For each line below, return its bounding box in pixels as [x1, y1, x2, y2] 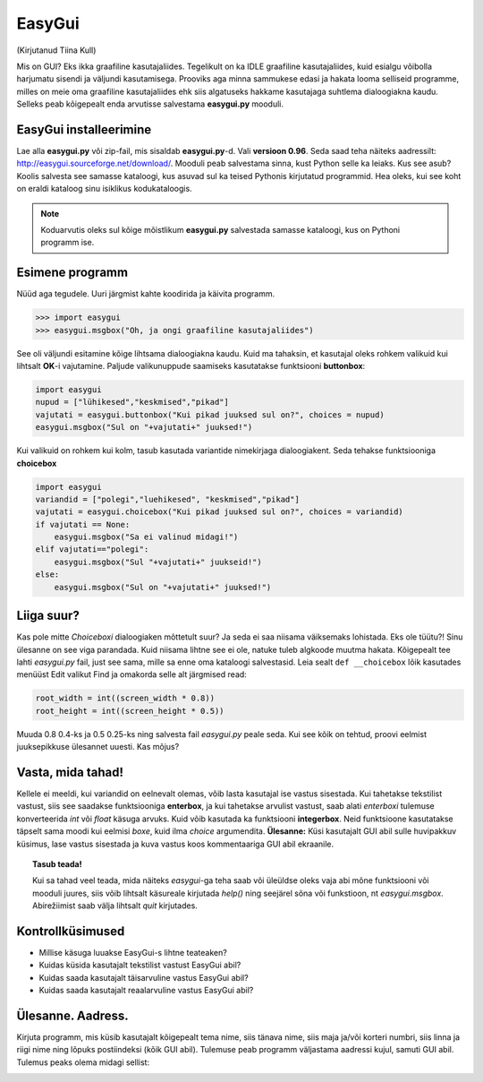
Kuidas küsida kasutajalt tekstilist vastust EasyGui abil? [38, 959, 241, 971]
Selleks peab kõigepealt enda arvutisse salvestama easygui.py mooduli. [16, 99, 284, 109]
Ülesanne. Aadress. [16, 1009, 129, 1023]
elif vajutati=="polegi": [35, 545, 149, 554]
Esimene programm [16, 265, 129, 280]
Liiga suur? [16, 608, 80, 623]
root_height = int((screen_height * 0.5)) [35, 706, 225, 716]
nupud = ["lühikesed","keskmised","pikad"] [35, 397, 230, 408]
